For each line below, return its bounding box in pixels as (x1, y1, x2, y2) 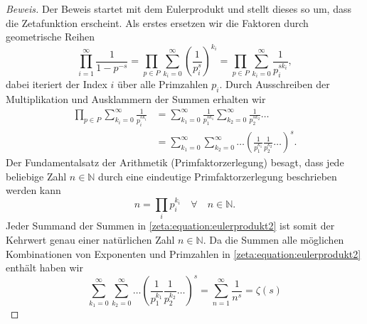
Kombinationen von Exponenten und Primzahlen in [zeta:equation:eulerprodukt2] (6, 246, 361, 261)
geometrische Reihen (6, 29, 95, 44)
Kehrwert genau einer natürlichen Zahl (6, 232, 175, 247)
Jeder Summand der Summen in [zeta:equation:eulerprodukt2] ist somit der (6, 218, 335, 233)
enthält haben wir (6, 260, 83, 275)
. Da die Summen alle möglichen (203, 232, 344, 247)
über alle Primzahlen (117, 77, 208, 92)
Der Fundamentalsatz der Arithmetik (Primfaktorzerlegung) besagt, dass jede (6, 155, 344, 170)
